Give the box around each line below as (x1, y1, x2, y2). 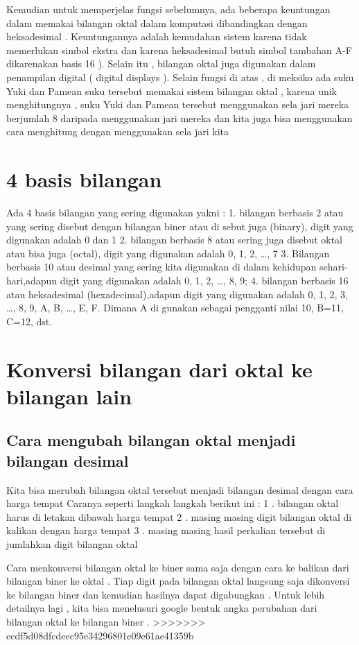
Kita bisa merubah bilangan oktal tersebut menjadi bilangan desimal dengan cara (6, 482, 353, 497)
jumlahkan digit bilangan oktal (6, 536, 138, 551)
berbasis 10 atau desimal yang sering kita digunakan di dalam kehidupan (6, 259, 317, 274)
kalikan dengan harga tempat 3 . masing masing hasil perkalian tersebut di (6, 523, 326, 537)
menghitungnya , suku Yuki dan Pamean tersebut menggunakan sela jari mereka (6, 97, 349, 112)
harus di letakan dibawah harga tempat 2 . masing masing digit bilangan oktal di (6, 509, 352, 524)
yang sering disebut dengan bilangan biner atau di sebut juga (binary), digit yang (6, 218, 353, 233)
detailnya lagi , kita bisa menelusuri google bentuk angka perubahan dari (6, 601, 317, 615)
